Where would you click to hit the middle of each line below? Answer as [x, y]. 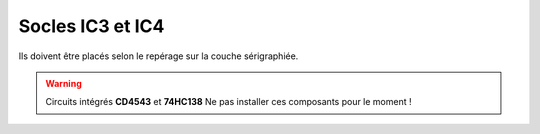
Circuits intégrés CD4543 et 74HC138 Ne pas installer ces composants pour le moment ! [228, 102]
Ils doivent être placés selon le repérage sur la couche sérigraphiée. [158, 56]
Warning [63, 83]
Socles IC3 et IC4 [91, 26]
